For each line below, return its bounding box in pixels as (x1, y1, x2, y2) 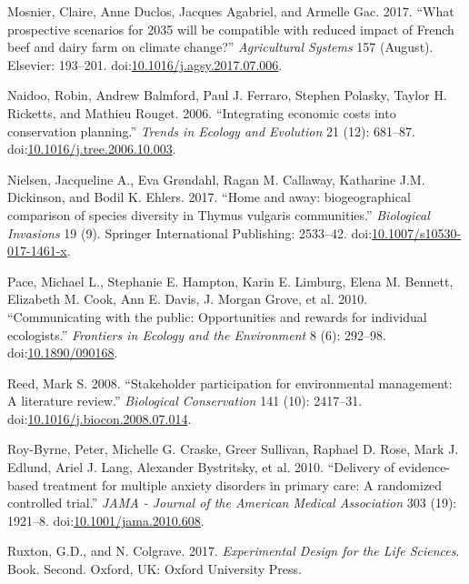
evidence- (398, 458, 451, 477)
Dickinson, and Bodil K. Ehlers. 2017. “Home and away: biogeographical (7, 187, 411, 206)
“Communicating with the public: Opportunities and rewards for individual (7, 307, 427, 326)
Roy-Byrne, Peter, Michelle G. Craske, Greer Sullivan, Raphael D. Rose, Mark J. (7, 439, 459, 458)
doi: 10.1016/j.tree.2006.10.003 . (7, 139, 176, 158)
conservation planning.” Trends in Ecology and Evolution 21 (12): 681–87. (7, 121, 415, 140)
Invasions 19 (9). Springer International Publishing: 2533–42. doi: (7, 223, 373, 242)
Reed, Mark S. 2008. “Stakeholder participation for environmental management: (7, 373, 453, 392)
